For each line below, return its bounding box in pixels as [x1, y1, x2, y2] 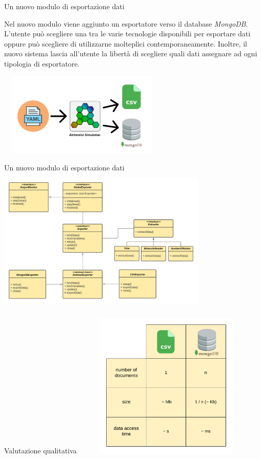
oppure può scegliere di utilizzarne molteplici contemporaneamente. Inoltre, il [4, 38, 247, 49]
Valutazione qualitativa [4, 445, 77, 455]
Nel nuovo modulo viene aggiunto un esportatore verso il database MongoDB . [4, 18, 248, 29]
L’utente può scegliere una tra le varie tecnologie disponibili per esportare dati [4, 28, 251, 39]
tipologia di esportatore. [4, 58, 80, 69]
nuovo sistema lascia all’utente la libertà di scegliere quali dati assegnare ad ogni [4, 48, 257, 59]
